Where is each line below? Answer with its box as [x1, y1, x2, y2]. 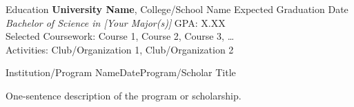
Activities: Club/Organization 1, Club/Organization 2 [6, 42, 234, 56]
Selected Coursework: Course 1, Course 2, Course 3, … [6, 29, 235, 43]
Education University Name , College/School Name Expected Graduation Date [6, 2, 348, 16]
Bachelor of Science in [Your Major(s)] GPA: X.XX [6, 15, 226, 29]
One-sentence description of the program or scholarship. [6, 88, 242, 102]
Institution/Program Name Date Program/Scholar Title [6, 65, 236, 80]
